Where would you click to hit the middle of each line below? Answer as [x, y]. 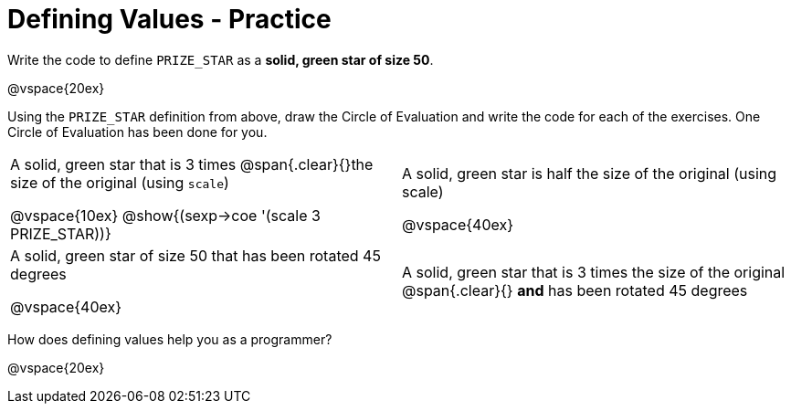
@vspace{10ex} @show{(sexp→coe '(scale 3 [165, 215]
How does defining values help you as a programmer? [170, 339]
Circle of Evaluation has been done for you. [137, 132]
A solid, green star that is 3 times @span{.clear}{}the [192, 164]
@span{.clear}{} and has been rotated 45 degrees [575, 290]
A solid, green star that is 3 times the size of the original [594, 272]
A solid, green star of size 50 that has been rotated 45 [195, 255]
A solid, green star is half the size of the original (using [590, 173]
